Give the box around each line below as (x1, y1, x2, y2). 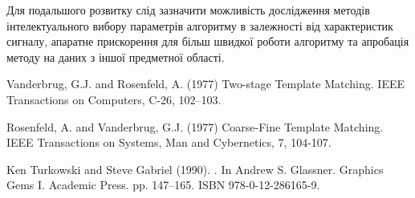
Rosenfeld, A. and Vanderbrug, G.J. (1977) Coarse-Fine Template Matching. (6, 118, 384, 135)
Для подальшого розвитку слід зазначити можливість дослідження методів (6, 2, 370, 18)
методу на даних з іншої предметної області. (6, 48, 225, 65)
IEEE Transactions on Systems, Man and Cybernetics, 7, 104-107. (6, 134, 332, 151)
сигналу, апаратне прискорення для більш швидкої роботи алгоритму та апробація (6, 33, 409, 50)
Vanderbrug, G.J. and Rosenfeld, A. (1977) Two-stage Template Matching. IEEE (6, 75, 405, 92)
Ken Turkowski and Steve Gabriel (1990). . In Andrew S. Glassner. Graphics (6, 160, 384, 177)
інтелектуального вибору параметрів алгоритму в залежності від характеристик (6, 17, 393, 34)
